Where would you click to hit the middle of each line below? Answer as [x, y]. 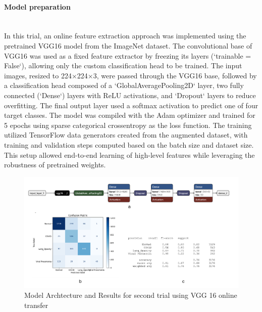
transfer [36, 305]
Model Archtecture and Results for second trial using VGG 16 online [131, 295]
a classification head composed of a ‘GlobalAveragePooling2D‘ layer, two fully [124, 85]
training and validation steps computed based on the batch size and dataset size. [129, 144]
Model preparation [37, 6]
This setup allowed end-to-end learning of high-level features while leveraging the [129, 154]
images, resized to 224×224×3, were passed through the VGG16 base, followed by [130, 75]
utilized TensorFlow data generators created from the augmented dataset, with [126, 135]
